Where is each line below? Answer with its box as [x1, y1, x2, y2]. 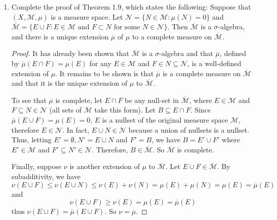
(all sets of [49, 104, 82, 115]
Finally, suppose [11, 161, 62, 172]
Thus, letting [11, 134, 52, 145]
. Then [167, 21, 188, 32]
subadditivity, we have [11, 171, 81, 181]
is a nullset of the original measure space [102, 114, 228, 125]
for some [113, 24, 140, 31]
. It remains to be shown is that [55, 68, 154, 78]
